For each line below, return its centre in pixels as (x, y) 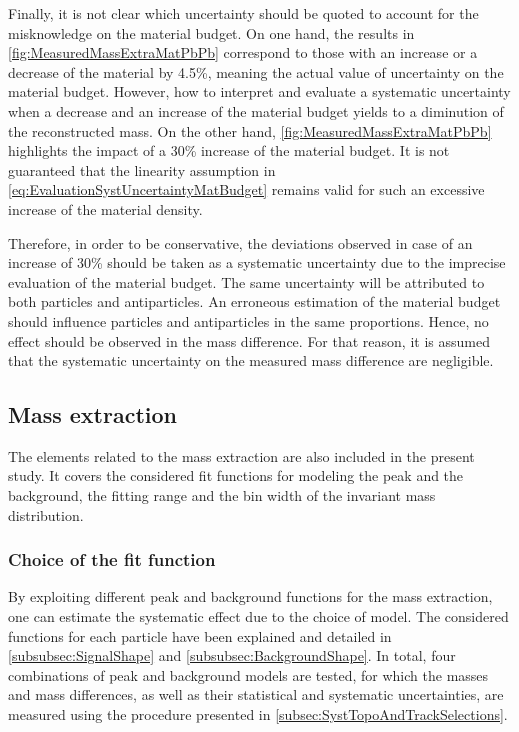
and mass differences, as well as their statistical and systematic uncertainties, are (256, 694)
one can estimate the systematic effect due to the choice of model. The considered (258, 616)
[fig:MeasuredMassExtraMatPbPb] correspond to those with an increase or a (243, 52)
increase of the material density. (105, 208)
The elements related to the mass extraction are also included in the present (241, 455)
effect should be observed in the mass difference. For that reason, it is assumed (249, 340)
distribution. (46, 514)
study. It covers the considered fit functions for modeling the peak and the (236, 475)
